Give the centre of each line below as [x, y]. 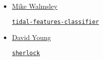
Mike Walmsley [35, 6]
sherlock [26, 53]
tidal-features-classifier [55, 22]
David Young [31, 37]
